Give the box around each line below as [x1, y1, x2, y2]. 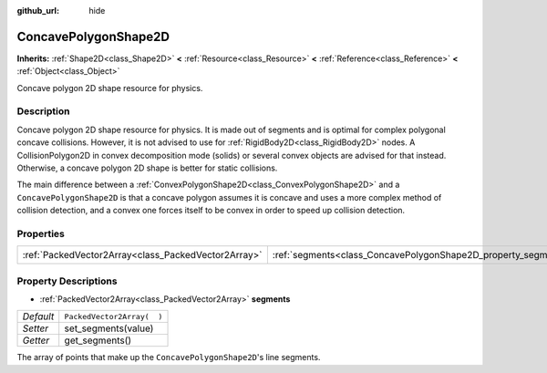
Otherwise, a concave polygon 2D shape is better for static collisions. [16, 162, 278, 173]
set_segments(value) [64, 322, 154, 335]
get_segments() [64, 334, 132, 347]
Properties [16, 227, 66, 240]
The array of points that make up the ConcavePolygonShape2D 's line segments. [16, 352, 321, 363]
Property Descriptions [16, 275, 118, 287]
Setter [22, 322, 49, 335]
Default [22, 310, 55, 323]
